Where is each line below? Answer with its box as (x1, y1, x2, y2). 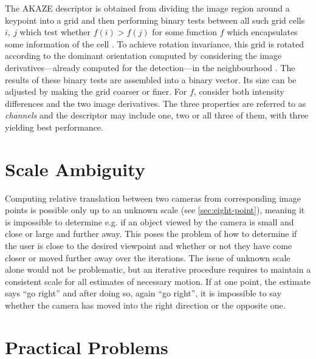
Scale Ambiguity (5, 156, 145, 181)
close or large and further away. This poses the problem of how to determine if (5, 227, 297, 240)
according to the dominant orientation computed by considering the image (5, 49, 282, 62)
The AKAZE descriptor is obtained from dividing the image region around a (5, 2, 290, 14)
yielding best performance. (5, 120, 103, 133)
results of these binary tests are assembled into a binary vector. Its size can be (5, 73, 297, 86)
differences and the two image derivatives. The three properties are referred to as (5, 97, 306, 109)
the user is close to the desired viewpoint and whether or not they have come (5, 239, 292, 252)
